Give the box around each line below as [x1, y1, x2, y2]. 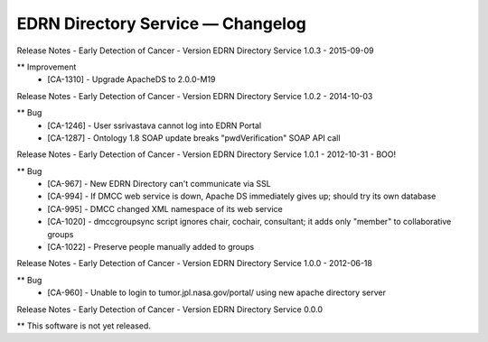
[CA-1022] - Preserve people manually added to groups [47, 242, 255, 253]
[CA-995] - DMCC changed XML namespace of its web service [47, 203, 284, 214]
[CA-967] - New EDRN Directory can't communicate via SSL [47, 179, 271, 189]
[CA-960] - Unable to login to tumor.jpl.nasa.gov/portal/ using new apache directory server [47, 287, 386, 298]
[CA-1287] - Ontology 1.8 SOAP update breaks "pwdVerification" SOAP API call [47, 132, 341, 143]
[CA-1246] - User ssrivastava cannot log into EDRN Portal [47, 120, 262, 131]
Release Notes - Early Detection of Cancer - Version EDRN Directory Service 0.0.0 [16, 303, 324, 315]
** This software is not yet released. [16, 320, 151, 331]
